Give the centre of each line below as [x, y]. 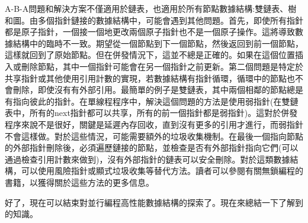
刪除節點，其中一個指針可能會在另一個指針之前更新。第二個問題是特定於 [162, 66]
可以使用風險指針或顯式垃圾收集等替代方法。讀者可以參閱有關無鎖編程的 [162, 171]
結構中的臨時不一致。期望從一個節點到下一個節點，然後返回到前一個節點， [158, 43]
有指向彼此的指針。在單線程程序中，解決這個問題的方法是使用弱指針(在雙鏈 [152, 101]
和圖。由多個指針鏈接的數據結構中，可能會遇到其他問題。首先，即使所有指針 [154, 20]
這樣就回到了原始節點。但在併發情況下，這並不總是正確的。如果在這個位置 [150, 55]
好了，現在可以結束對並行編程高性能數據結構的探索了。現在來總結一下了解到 [154, 202]
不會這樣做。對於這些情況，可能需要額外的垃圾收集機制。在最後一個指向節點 [154, 136]
